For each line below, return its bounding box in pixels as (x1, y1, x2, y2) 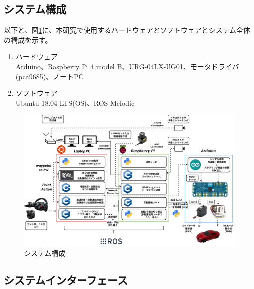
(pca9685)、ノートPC (15, 71, 84, 81)
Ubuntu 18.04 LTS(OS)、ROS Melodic (15, 97, 135, 108)
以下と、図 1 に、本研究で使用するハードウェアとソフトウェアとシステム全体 (4, 25, 251, 35)
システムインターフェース (4, 272, 128, 288)
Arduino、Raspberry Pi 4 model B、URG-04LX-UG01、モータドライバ (15, 61, 239, 71)
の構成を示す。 (4, 34, 52, 45)
